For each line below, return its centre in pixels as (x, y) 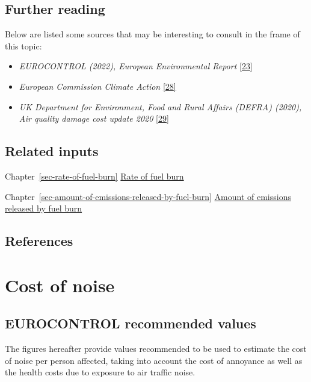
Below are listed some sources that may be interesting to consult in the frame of (152, 34)
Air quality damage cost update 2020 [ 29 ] (94, 118)
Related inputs (52, 151)
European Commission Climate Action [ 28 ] (97, 86)
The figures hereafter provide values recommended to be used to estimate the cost (156, 349)
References (39, 241)
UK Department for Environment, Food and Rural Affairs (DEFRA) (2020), (160, 106)
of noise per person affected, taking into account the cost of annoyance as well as (154, 360)
